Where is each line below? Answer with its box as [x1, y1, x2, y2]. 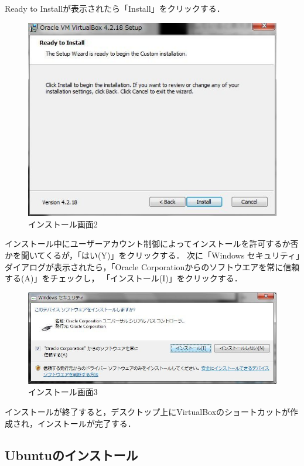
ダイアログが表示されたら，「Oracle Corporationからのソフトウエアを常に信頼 [5, 260, 300, 273]
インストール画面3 [28, 386, 98, 398]
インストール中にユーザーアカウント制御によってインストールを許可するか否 [5, 237, 299, 250]
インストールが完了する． [37, 417, 136, 429]
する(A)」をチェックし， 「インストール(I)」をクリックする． [5, 272, 242, 284]
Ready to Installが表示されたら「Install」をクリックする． [5, 2, 225, 14]
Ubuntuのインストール [5, 445, 138, 464]
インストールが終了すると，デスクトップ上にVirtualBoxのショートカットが [5, 406, 291, 417]
